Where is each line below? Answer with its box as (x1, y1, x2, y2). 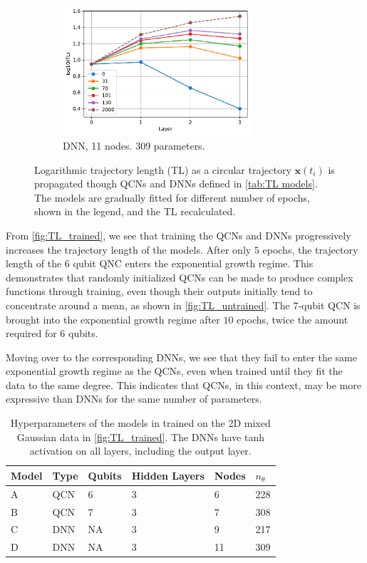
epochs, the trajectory (262, 242, 358, 257)
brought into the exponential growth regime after (6, 311, 220, 326)
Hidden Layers (131, 468, 205, 482)
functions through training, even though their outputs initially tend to (6, 284, 313, 299)
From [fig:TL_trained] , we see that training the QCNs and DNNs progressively (6, 227, 351, 242)
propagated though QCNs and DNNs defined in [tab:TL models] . (34, 176, 318, 191)
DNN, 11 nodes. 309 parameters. (63, 138, 205, 153)
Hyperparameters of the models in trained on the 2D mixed (10, 415, 271, 430)
